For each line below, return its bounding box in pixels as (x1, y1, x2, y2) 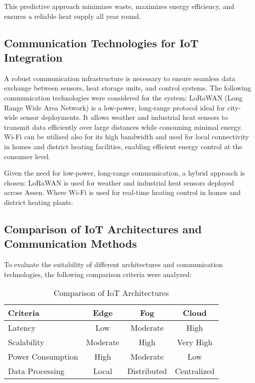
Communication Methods (4, 236, 137, 251)
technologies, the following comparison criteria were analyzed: (4, 269, 192, 279)
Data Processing (8, 365, 65, 377)
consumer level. (4, 151, 51, 161)
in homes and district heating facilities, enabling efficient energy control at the (4, 141, 243, 151)
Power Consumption (8, 351, 79, 363)
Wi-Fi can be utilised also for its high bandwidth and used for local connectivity (4, 131, 249, 142)
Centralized (174, 365, 215, 377)
